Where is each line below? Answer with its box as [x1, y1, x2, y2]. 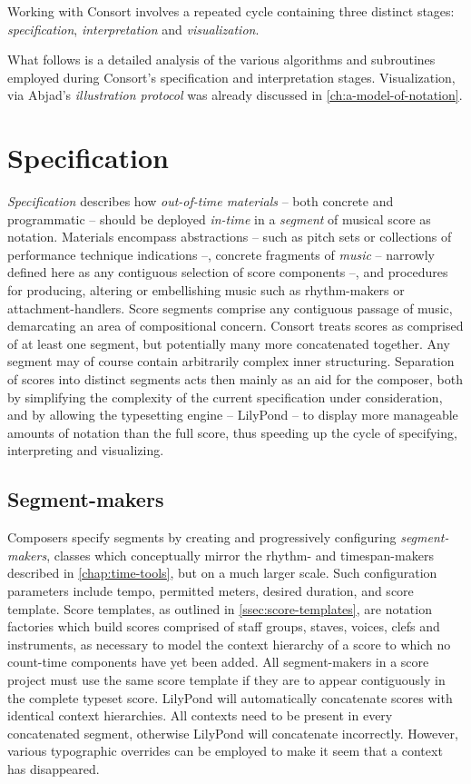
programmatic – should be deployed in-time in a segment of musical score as [7, 209, 431, 228]
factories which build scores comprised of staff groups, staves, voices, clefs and [7, 617, 440, 636]
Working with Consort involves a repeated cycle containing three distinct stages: [7, 2, 455, 20]
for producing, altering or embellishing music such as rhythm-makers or [7, 281, 405, 300]
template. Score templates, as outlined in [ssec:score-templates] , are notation [7, 599, 432, 618]
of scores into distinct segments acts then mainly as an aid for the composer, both [7, 370, 463, 389]
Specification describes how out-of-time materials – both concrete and [7, 192, 394, 211]
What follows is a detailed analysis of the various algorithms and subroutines [7, 50, 436, 69]
